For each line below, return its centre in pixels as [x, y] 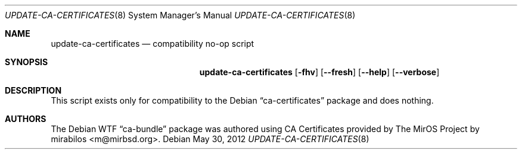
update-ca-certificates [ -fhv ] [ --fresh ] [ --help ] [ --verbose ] [319, 72]
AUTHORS [26, 119]
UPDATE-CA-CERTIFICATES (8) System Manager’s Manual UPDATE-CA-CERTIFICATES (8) [180, 15]
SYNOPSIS [27, 62]
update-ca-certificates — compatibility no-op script [153, 44]
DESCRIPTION [33, 90]
